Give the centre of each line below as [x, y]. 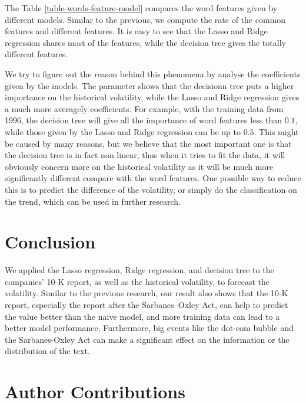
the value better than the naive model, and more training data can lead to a [142, 316]
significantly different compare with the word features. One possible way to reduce [153, 178]
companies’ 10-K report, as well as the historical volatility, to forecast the [137, 281]
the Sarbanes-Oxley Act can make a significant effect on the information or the [147, 339]
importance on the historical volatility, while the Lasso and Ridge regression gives [152, 97]
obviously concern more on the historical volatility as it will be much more [139, 166]
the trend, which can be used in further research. [93, 201]
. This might [276, 131]
